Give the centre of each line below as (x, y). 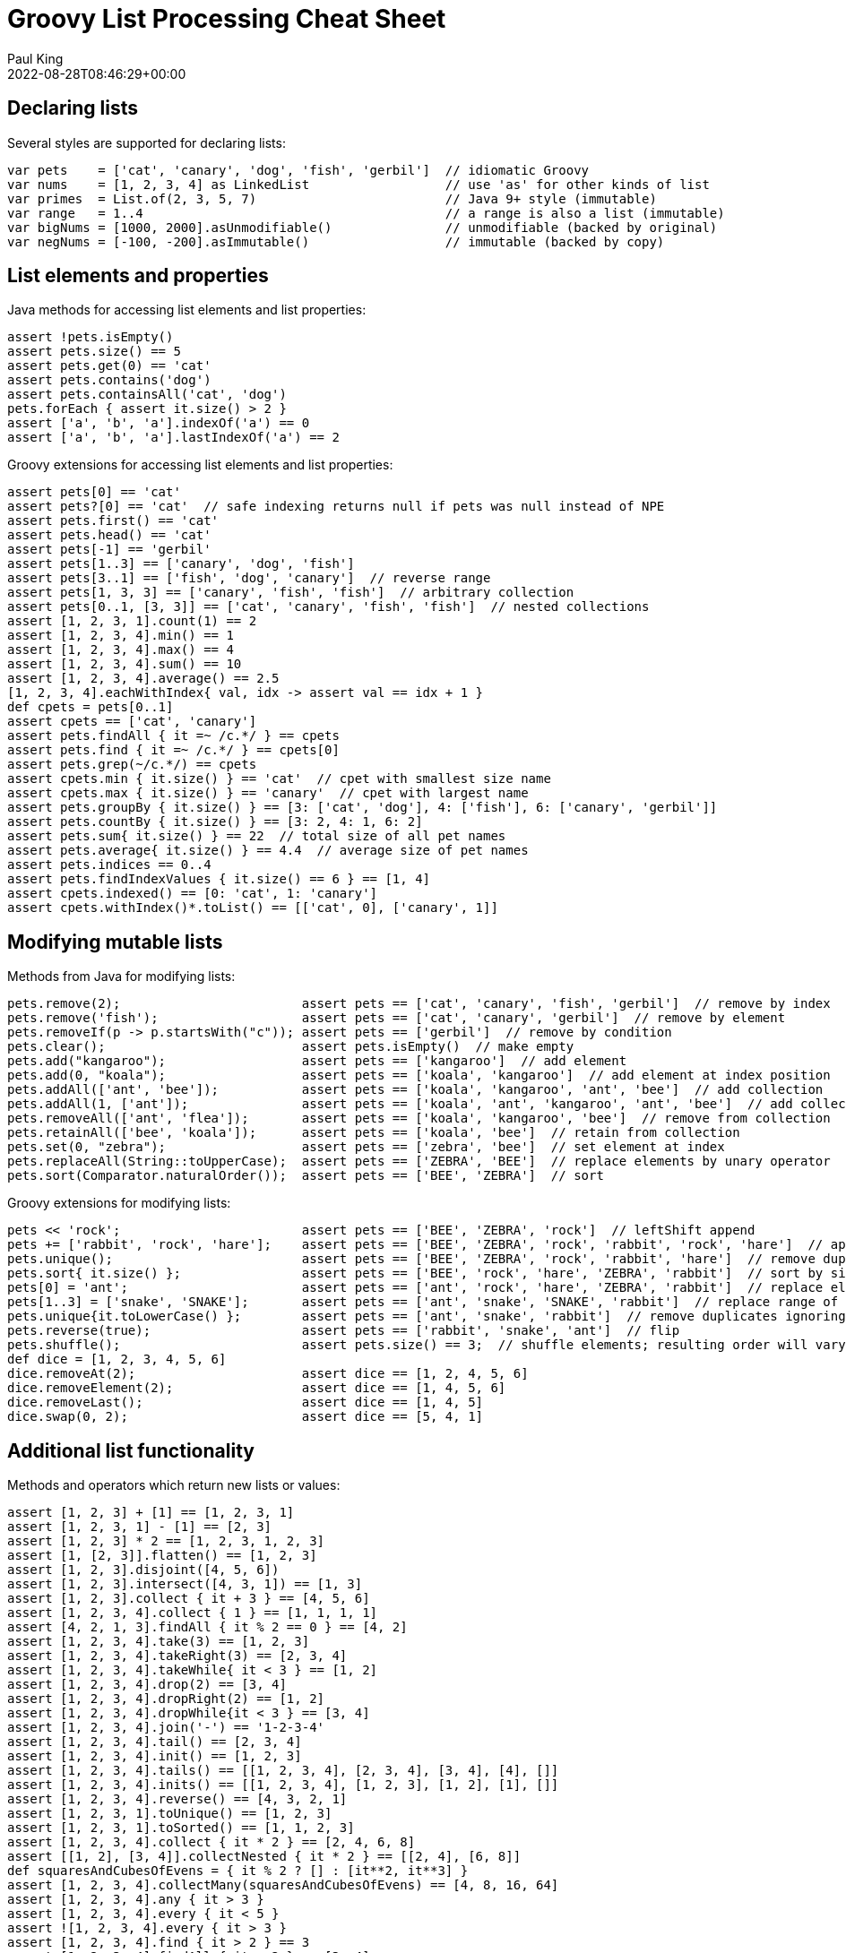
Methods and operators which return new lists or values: (174, 1485)
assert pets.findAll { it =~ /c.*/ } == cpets (173, 736)
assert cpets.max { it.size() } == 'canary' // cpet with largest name (268, 793)
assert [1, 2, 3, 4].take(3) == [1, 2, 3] (159, 1642)
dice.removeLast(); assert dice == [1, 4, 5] (246, 1402)
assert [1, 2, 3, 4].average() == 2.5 (143, 679)
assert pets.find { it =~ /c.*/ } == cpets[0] (173, 750)
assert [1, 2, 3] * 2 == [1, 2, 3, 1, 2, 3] (166, 1541)
